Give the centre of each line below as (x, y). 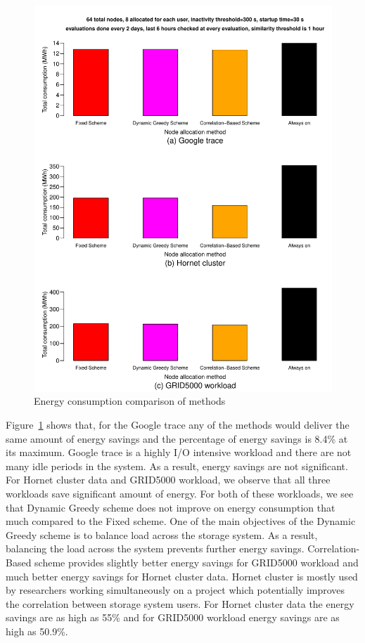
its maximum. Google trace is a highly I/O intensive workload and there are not (179, 452)
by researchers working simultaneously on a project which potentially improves (175, 590)
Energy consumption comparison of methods (130, 401)
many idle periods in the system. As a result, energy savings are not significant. (177, 466)
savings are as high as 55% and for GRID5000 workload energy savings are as (173, 617)
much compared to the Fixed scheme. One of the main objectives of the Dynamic (181, 521)
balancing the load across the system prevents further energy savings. (155, 548)
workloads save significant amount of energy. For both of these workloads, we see (180, 494)
